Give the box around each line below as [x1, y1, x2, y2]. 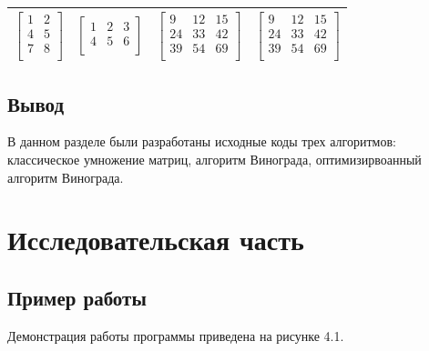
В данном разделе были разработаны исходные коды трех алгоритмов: [7, 132, 396, 151]
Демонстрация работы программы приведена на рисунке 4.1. [7, 326, 344, 345]
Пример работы [7, 283, 147, 311]
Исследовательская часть [7, 221, 304, 258]
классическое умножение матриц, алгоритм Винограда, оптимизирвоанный [7, 149, 422, 168]
